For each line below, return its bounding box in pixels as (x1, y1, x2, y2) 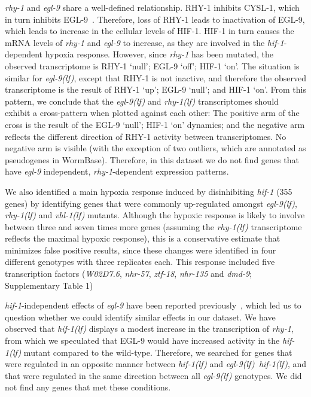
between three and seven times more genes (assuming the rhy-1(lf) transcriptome (5, 220, 302, 233)
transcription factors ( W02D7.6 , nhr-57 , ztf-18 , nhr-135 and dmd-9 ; (5, 267, 252, 280)
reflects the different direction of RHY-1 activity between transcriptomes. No (5, 130, 286, 142)
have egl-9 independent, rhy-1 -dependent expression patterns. (5, 165, 229, 178)
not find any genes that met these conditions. (5, 381, 171, 393)
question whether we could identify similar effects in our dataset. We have (5, 310, 276, 323)
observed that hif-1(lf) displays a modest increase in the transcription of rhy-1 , (5, 322, 294, 335)
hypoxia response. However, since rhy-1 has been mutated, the (45, 48, 273, 60)
